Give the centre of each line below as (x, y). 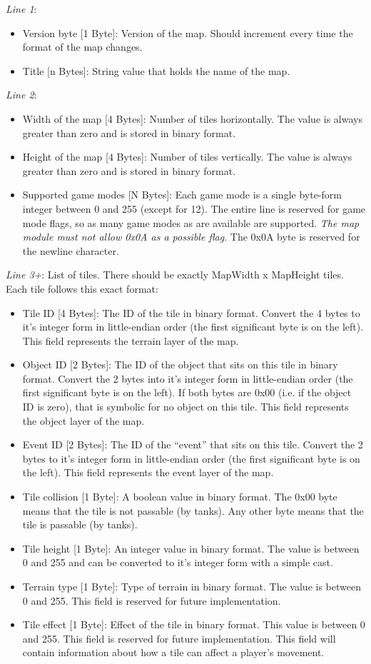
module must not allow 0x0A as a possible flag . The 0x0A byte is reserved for (191, 237)
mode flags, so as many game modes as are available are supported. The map (191, 222)
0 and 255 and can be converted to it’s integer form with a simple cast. (178, 562)
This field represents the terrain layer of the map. (131, 340)
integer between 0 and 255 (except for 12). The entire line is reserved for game (194, 208)
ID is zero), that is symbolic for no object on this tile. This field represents (185, 407)
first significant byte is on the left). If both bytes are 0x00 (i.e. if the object (187, 392)
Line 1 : (21, 9)
